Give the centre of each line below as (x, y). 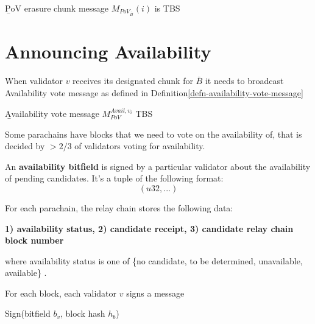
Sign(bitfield (28, 313)
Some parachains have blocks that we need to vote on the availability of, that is (154, 134)
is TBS (167, 8)
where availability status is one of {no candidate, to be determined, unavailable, (154, 260)
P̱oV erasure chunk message (57, 8)
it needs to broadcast (244, 81)
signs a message (155, 293)
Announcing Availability (108, 51)
